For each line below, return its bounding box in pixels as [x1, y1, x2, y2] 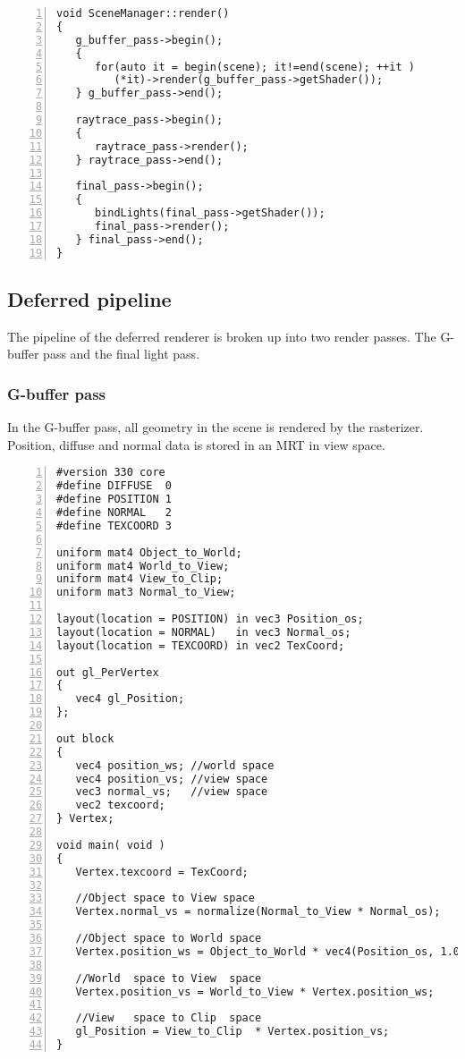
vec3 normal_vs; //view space [75, 785, 268, 799]
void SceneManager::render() [56, 7, 230, 20]
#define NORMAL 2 [56, 506, 172, 520]
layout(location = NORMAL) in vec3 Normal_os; [56, 625, 351, 639]
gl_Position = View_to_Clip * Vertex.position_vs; [75, 1025, 390, 1038]
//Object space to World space [75, 932, 262, 945]
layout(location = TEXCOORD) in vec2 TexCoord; [56, 639, 345, 652]
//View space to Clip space [75, 1012, 262, 1025]
